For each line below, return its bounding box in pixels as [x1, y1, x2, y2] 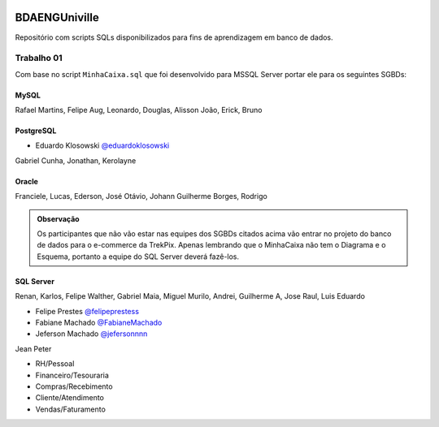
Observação [37, 213, 80, 223]
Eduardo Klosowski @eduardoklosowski [35, 140, 170, 150]
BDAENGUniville [15, 11, 99, 24]
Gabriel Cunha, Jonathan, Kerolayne [15, 155, 137, 166]
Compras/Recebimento [35, 382, 113, 391]
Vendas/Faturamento [35, 404, 106, 414]
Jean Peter [15, 343, 52, 353]
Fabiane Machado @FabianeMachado [35, 317, 163, 327]
